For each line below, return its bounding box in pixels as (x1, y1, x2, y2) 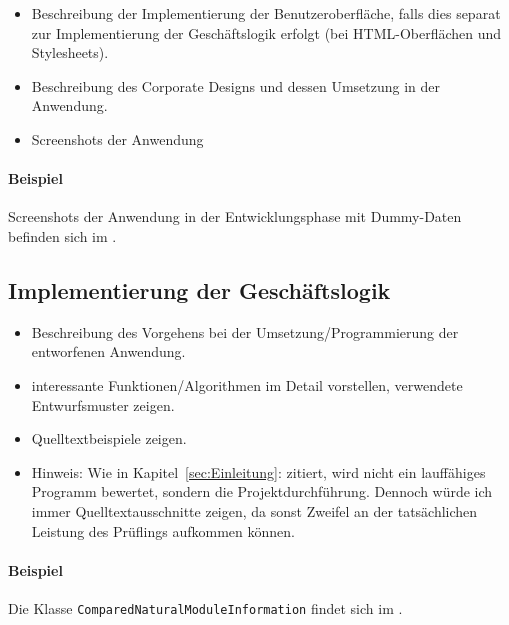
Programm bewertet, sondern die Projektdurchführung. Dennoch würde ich (31, 481, 493, 502)
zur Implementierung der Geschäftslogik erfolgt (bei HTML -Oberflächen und (31, 22, 502, 43)
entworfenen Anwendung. (31, 341, 186, 362)
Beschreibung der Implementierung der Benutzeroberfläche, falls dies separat (31, 3, 501, 23)
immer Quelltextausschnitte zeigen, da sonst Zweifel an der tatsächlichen (31, 500, 478, 521)
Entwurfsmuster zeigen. (31, 394, 175, 415)
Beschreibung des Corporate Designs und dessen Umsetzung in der (31, 75, 441, 96)
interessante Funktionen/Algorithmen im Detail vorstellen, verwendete (31, 374, 463, 395)
